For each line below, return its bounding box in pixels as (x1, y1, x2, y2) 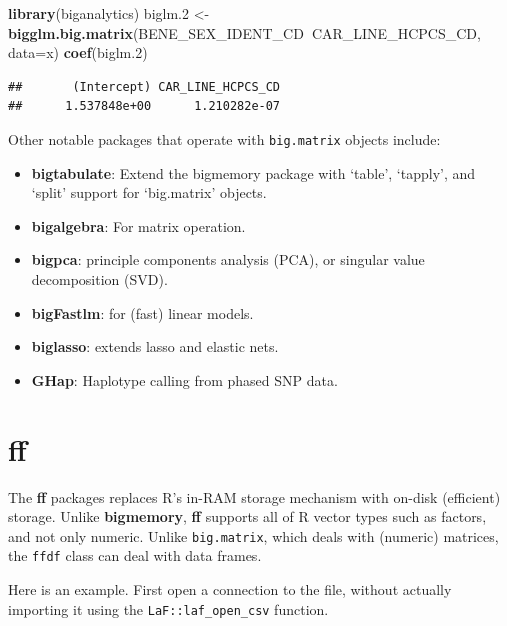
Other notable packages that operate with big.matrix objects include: (8, 128, 441, 149)
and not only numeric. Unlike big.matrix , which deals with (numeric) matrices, (8, 525, 499, 546)
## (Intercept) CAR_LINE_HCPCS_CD (8, 79, 281, 94)
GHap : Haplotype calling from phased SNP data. (31, 369, 338, 390)
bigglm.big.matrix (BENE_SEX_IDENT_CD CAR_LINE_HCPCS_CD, (8, 22, 481, 43)
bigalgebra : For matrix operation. (31, 215, 246, 236)
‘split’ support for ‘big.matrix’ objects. (31, 182, 267, 203)
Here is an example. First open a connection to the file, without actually (8, 579, 452, 599)
